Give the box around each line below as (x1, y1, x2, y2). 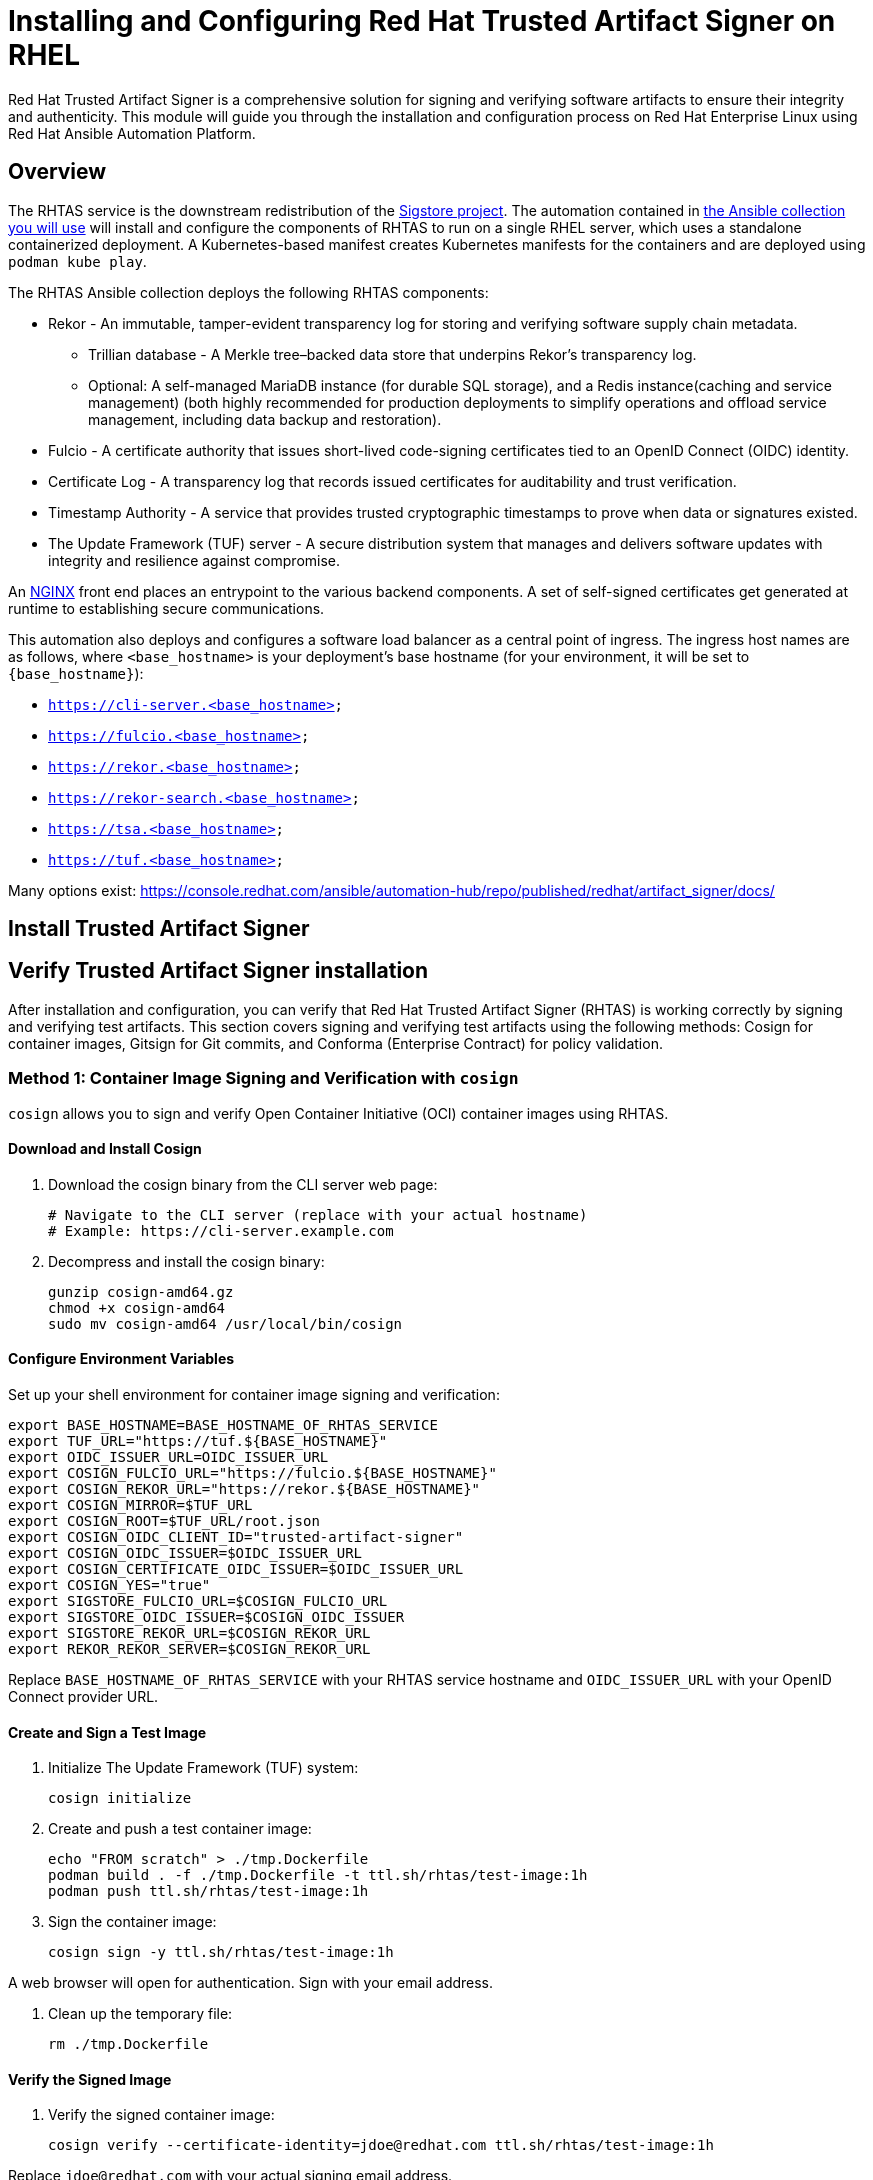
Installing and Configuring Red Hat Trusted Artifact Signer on (8, 4, 836, 38)
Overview (8, 159, 107, 185)
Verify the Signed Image (8, 2070, 172, 2088)
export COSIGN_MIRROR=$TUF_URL (8, 1497, 253, 1514)
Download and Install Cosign (8, 1140, 202, 1158)
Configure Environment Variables (8, 1350, 235, 1368)
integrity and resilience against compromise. (48, 551, 341, 569)
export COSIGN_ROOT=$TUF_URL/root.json (8, 1513, 320, 1530)
